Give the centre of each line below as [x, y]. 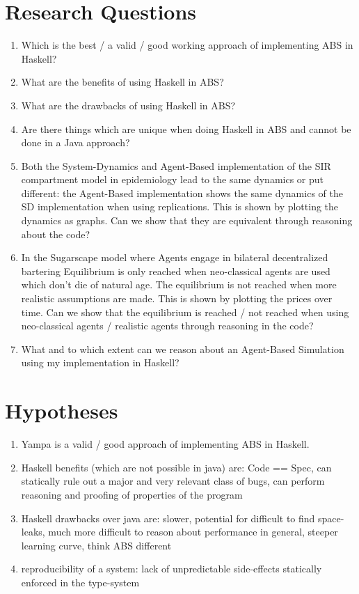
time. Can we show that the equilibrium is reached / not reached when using [185, 312]
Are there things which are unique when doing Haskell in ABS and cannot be [186, 128]
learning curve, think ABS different [96, 545]
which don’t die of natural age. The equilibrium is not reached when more [179, 284]
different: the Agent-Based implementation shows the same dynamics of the [182, 193]
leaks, [33, 532]
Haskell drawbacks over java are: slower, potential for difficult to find [168, 518]
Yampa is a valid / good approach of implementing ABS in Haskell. [165, 444]
